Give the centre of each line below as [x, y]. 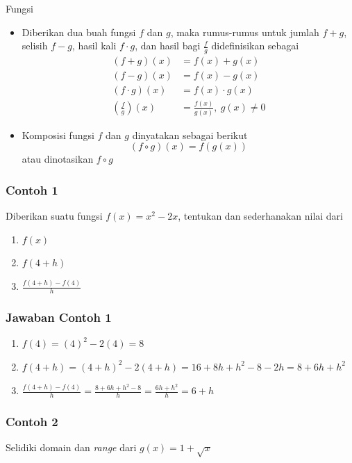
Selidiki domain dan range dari [71, 447]
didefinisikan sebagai [255, 46]
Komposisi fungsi [58, 135]
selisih [35, 46]
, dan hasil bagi [168, 46]
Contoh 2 [32, 422]
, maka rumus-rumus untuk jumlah [245, 32]
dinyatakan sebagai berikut [190, 135]
